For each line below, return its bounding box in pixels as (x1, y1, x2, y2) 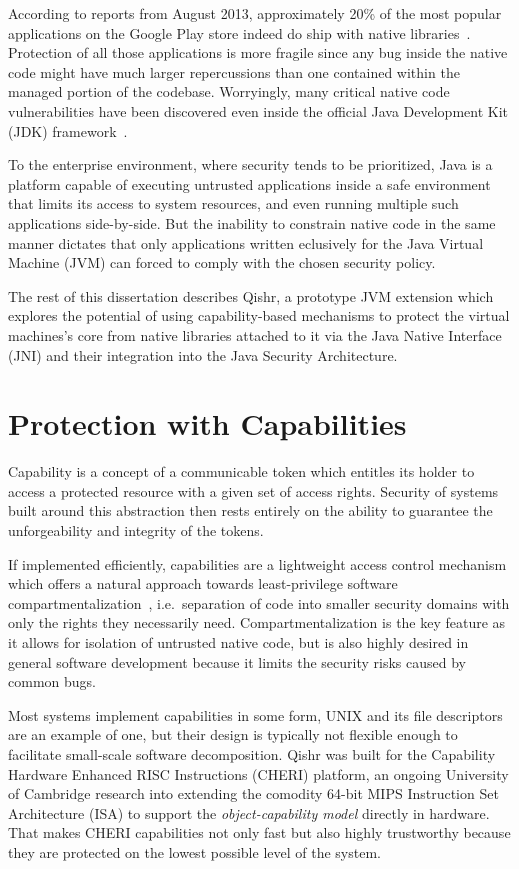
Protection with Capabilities (8, 403, 407, 444)
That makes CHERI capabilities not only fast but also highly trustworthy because (8, 822, 511, 843)
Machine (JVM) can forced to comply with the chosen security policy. (8, 252, 436, 273)
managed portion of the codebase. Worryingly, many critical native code (8, 81, 450, 102)
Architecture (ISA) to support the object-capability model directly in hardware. (8, 802, 490, 823)
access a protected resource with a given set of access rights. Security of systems (8, 480, 499, 501)
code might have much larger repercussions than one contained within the (8, 61, 460, 82)
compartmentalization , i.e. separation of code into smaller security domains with (8, 592, 510, 613)
